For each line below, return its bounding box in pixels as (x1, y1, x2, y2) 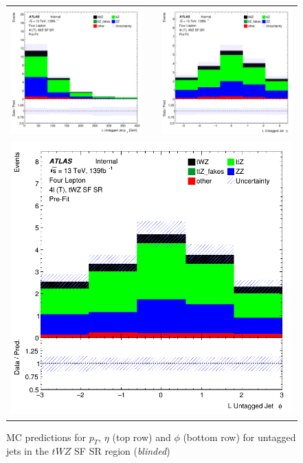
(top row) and (112, 429, 171, 444)
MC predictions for (6, 429, 87, 444)
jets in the (6, 444, 49, 458)
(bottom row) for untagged (183, 429, 296, 444)
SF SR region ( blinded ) (74, 444, 170, 458)
